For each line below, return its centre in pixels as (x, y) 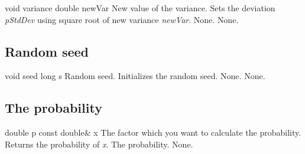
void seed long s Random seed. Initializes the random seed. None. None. (135, 76)
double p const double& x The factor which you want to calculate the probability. (153, 132)
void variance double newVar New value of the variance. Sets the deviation (140, 8)
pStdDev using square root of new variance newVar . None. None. (122, 19)
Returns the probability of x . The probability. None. (99, 144)
